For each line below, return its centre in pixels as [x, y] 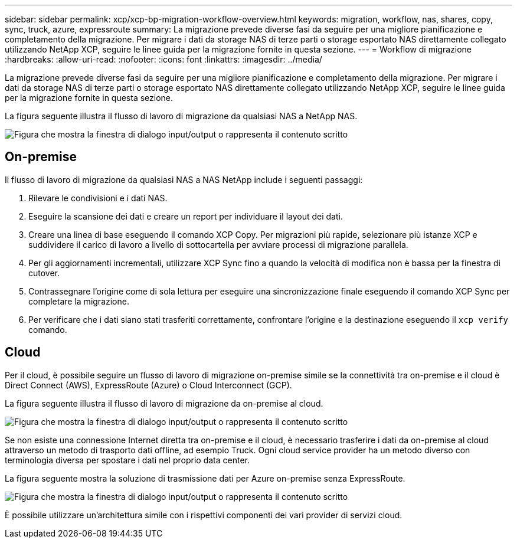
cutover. [44, 273]
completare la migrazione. [79, 301]
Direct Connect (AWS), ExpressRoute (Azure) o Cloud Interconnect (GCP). [148, 385]
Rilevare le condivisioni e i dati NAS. [98, 198]
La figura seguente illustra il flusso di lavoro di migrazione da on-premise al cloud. [164, 403]
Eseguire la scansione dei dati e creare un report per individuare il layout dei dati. [186, 216]
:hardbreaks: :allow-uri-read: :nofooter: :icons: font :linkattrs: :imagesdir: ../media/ [163, 59]
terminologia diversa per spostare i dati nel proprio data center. [127, 460]
